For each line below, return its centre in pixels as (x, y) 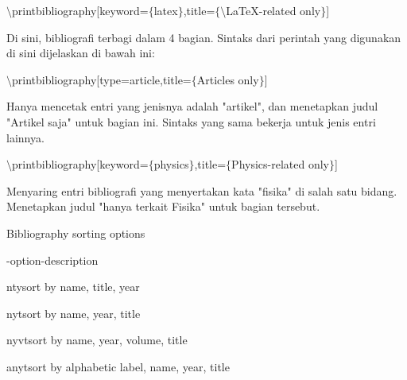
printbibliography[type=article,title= (102, 79)
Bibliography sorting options (76, 233)
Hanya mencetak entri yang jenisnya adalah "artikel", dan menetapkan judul (192, 106)
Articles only (228, 79)
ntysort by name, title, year (73, 287)
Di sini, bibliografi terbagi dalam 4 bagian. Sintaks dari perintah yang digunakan (204, 37)
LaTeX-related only (273, 10)
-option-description (52, 260)
